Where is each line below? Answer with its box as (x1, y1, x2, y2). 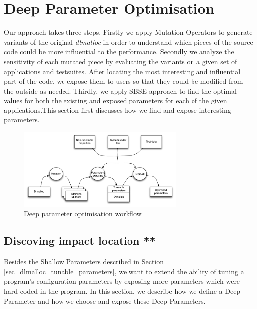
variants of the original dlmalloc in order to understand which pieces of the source (4, 36, 253, 47)
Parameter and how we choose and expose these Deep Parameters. (4, 295, 206, 306)
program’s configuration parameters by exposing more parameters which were (4, 276, 240, 286)
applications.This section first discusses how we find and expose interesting (4, 104, 231, 115)
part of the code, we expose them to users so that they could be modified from (4, 76, 243, 86)
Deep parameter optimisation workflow (24, 208, 142, 219)
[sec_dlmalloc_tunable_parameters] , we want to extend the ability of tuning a (4, 266, 244, 276)
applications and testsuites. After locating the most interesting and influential (4, 66, 241, 76)
